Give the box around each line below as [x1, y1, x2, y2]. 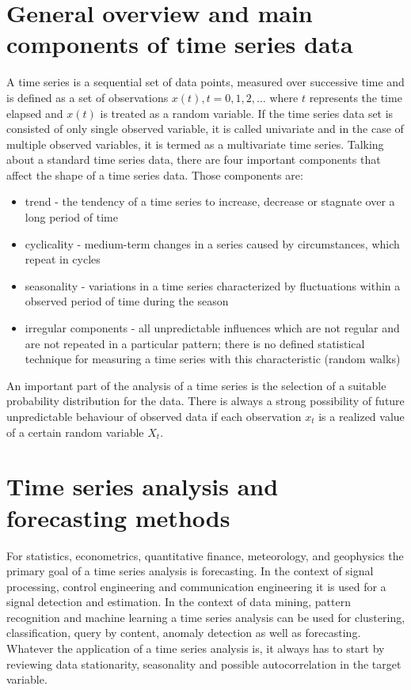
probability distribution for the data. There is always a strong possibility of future [6, 392, 405, 409]
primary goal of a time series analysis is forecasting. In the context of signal [6, 563, 374, 579]
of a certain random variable [6, 423, 144, 440]
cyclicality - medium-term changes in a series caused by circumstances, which [25, 235, 400, 252]
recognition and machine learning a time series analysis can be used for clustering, [6, 608, 405, 625]
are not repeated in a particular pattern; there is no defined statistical [25, 335, 365, 351]
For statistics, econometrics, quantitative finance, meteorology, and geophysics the [6, 547, 404, 563]
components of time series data [6, 28, 353, 60]
